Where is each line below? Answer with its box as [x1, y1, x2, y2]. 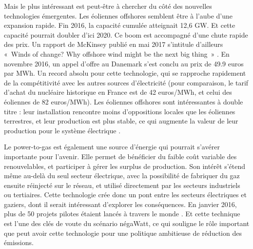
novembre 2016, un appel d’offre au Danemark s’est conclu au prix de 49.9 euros [4, 58, 244, 68]
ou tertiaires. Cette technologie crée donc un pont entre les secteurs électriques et [4, 189, 247, 200]
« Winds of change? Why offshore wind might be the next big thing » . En [4, 48, 230, 59]
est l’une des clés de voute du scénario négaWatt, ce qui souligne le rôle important [4, 218, 250, 228]
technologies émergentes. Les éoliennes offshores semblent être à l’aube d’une [4, 10, 233, 21]
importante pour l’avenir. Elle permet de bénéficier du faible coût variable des [4, 151, 237, 161]
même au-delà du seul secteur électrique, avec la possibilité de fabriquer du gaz [4, 170, 240, 181]
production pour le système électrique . [4, 125, 121, 135]
